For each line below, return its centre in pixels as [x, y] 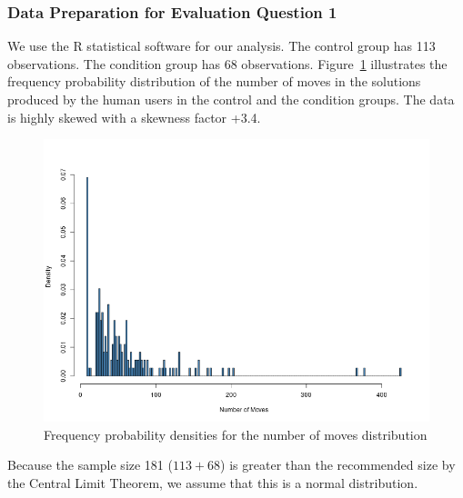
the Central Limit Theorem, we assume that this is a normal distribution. [213, 482]
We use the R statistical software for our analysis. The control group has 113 [221, 46]
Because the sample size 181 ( [90, 465]
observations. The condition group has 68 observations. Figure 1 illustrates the [227, 63]
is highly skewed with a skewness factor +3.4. [134, 117]
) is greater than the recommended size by [338, 465]
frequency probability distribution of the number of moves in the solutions [214, 81]
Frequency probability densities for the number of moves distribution [236, 434]
